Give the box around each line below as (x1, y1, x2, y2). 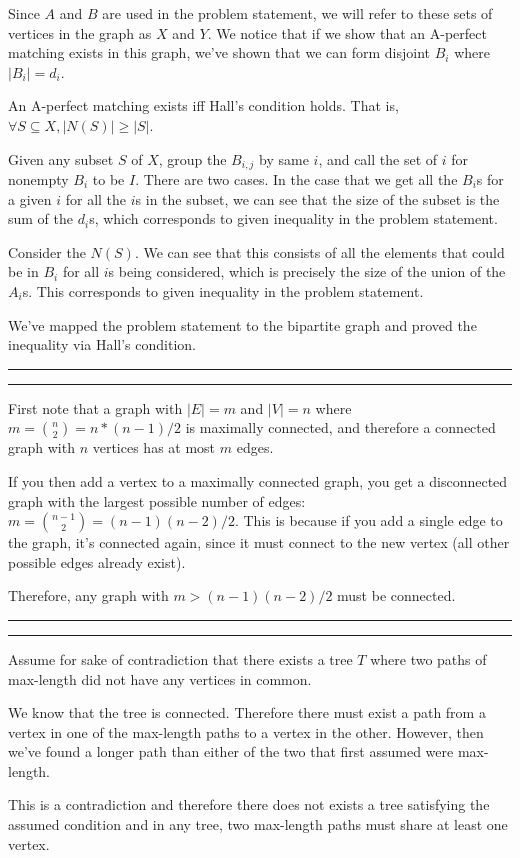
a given (8, 188, 52, 209)
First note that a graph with (8, 397, 183, 418)
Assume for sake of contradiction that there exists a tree (8, 648, 353, 669)
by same (259, 148, 309, 169)
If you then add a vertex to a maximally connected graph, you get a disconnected (8, 470, 508, 491)
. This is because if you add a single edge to (234, 510, 503, 531)
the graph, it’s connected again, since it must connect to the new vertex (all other (8, 532, 510, 553)
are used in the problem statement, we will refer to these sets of (102, 3, 493, 23)
